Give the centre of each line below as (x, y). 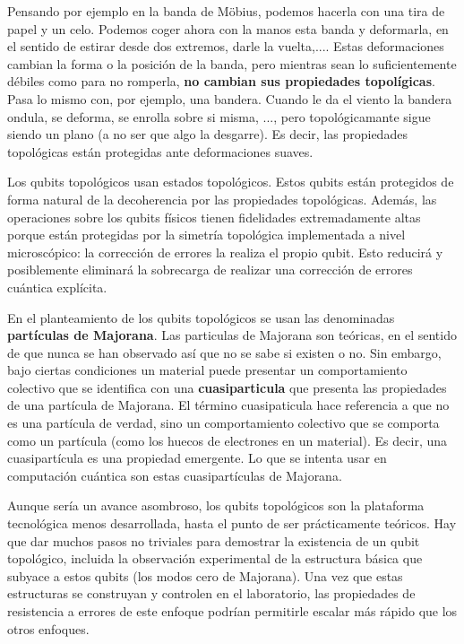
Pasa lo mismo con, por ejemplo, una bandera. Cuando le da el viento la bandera (230, 98)
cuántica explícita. (57, 287)
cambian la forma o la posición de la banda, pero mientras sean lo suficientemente (232, 63)
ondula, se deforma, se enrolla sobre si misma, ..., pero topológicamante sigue (219, 116)
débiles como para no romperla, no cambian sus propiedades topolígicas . (221, 81)
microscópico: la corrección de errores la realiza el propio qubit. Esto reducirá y (225, 252)
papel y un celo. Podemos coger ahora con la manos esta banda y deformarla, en (228, 28)
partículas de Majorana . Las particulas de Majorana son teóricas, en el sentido (232, 335)
